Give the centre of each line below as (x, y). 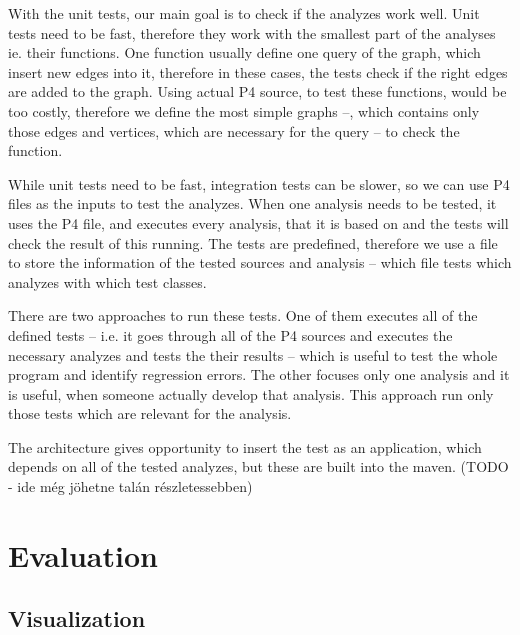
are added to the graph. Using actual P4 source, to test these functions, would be (257, 91)
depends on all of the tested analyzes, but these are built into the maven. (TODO (258, 466)
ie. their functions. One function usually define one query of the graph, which (244, 52)
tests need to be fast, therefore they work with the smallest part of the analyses (252, 32)
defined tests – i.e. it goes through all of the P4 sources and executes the (230, 334)
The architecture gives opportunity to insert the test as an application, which (245, 446)
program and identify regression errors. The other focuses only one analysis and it (259, 374)
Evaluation (83, 554)
